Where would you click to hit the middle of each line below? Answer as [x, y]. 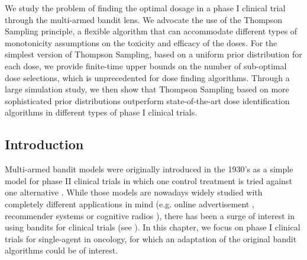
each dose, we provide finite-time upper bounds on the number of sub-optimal [146, 65]
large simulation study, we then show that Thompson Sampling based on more [147, 89]
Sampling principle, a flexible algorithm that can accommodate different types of [151, 31]
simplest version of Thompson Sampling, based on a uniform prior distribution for [153, 54]
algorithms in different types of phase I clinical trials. [101, 112]
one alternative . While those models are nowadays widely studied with [134, 192]
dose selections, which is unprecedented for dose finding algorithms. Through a [147, 77]
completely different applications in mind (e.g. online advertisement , [130, 203]
